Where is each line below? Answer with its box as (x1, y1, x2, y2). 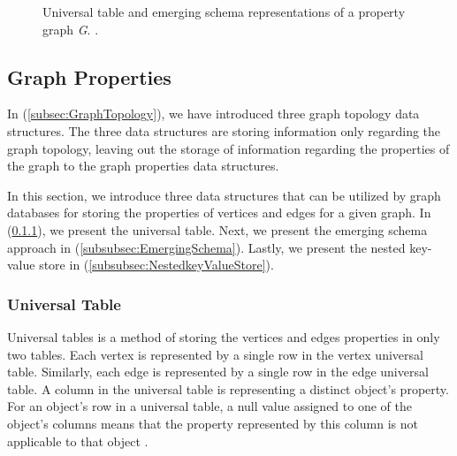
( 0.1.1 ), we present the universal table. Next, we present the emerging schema (7, 220, 428, 239)
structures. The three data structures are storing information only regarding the (7, 121, 441, 140)
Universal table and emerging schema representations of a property (42, 3, 406, 20)
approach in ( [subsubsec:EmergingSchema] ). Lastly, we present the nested (7, 238, 406, 256)
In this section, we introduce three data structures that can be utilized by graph (7, 186, 441, 204)
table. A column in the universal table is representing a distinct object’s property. (7, 379, 449, 398)
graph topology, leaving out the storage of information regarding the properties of (7, 139, 450, 157)
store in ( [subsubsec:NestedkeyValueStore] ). (39, 255, 274, 274)
